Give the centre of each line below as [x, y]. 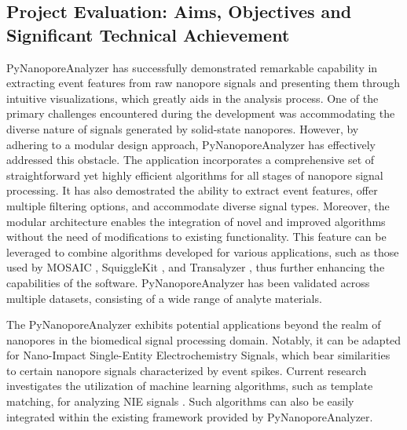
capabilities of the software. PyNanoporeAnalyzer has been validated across [188, 282]
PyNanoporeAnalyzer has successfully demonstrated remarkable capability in [192, 67]
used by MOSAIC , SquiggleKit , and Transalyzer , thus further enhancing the [196, 267]
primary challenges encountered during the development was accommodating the [201, 113]
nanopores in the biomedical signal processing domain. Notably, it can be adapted [204, 339]
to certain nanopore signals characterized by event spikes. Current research [187, 370]
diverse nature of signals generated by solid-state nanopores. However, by [183, 128]
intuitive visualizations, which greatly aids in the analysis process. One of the [192, 98]
